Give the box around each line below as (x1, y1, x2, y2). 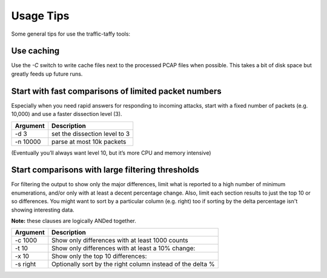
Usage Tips (11, 9, 70, 22)
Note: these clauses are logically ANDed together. (11, 218, 136, 224)
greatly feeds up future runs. (11, 70, 83, 77)
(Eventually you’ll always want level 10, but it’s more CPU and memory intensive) (11, 149, 211, 157)
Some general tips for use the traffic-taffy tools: (11, 30, 130, 37)
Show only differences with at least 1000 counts (51, 236, 188, 245)
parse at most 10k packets (51, 137, 127, 146)
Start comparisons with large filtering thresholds (11, 165, 199, 175)
